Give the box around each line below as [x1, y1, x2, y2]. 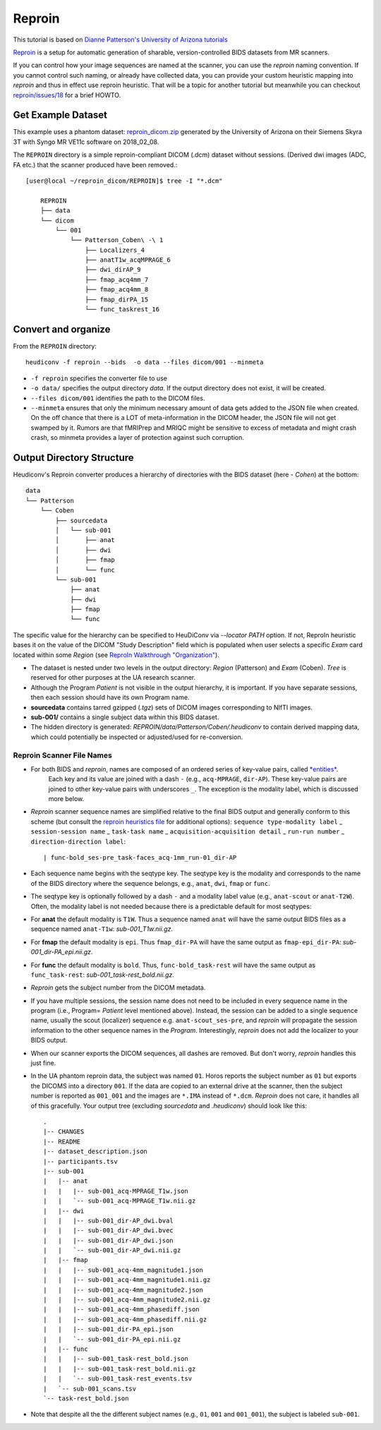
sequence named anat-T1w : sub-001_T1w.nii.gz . [30, 925, 173, 933]
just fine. [30, 1059, 56, 1067]
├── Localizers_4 [85, 246, 145, 254]
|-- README [43, 1137, 81, 1146]
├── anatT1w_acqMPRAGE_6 [85, 256, 171, 264]
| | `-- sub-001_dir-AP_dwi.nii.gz [43, 1246, 181, 1254]
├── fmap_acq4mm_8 [85, 286, 149, 294]
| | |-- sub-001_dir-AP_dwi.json [43, 1236, 174, 1244]
